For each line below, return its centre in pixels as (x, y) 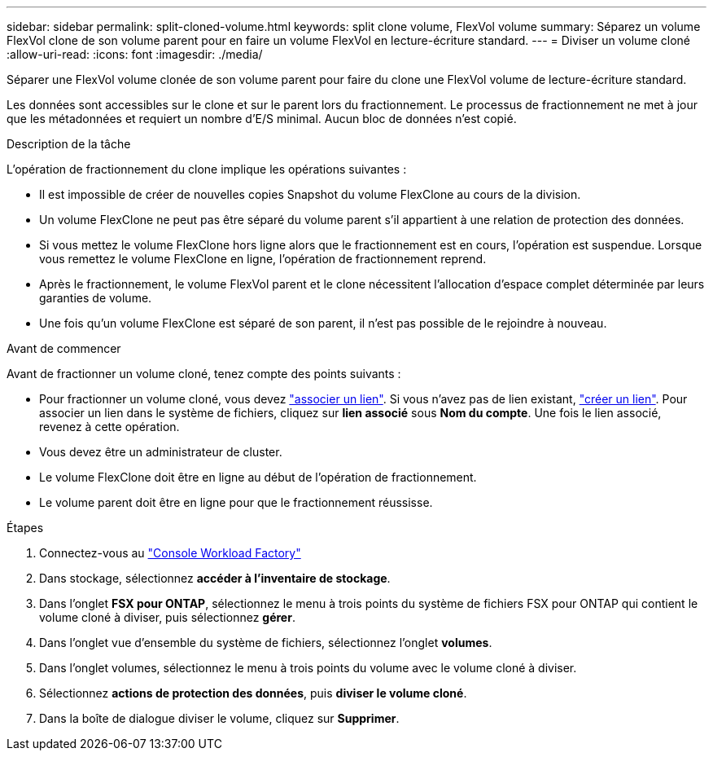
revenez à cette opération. (109, 427)
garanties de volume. (96, 298)
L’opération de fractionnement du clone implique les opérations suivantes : (207, 169)
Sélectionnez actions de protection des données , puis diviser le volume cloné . (253, 693)
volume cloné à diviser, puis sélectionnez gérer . (167, 617)
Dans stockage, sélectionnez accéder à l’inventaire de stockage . (215, 578)
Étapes (25, 528)
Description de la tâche (69, 144)
